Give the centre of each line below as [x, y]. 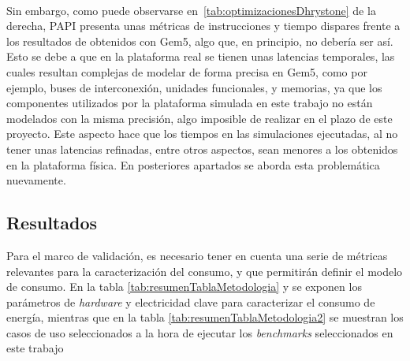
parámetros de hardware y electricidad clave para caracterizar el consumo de [191, 301]
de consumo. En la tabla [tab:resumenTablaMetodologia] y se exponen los [184, 287]
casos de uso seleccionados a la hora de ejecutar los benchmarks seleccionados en [200, 332]
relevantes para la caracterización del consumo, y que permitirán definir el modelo [205, 271]
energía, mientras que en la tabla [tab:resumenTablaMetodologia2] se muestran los [205, 317]
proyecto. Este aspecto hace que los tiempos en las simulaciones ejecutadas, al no [202, 134]
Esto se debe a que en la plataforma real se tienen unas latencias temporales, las [201, 56]
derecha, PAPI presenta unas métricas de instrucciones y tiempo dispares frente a [203, 26]
